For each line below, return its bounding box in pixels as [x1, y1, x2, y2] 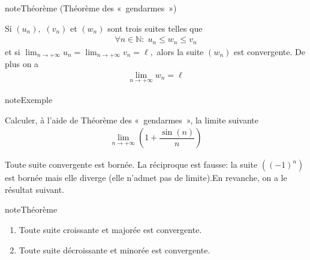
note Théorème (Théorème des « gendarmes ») [5, 2, 177, 14]
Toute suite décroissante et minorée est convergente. [19, 243, 210, 256]
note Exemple [5, 93, 53, 105]
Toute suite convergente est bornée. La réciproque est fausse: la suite [5, 158, 258, 171]
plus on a [5, 58, 39, 70]
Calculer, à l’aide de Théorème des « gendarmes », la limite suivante [5, 113, 259, 126]
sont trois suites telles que [107, 22, 203, 34]
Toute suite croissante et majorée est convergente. [19, 223, 202, 235]
